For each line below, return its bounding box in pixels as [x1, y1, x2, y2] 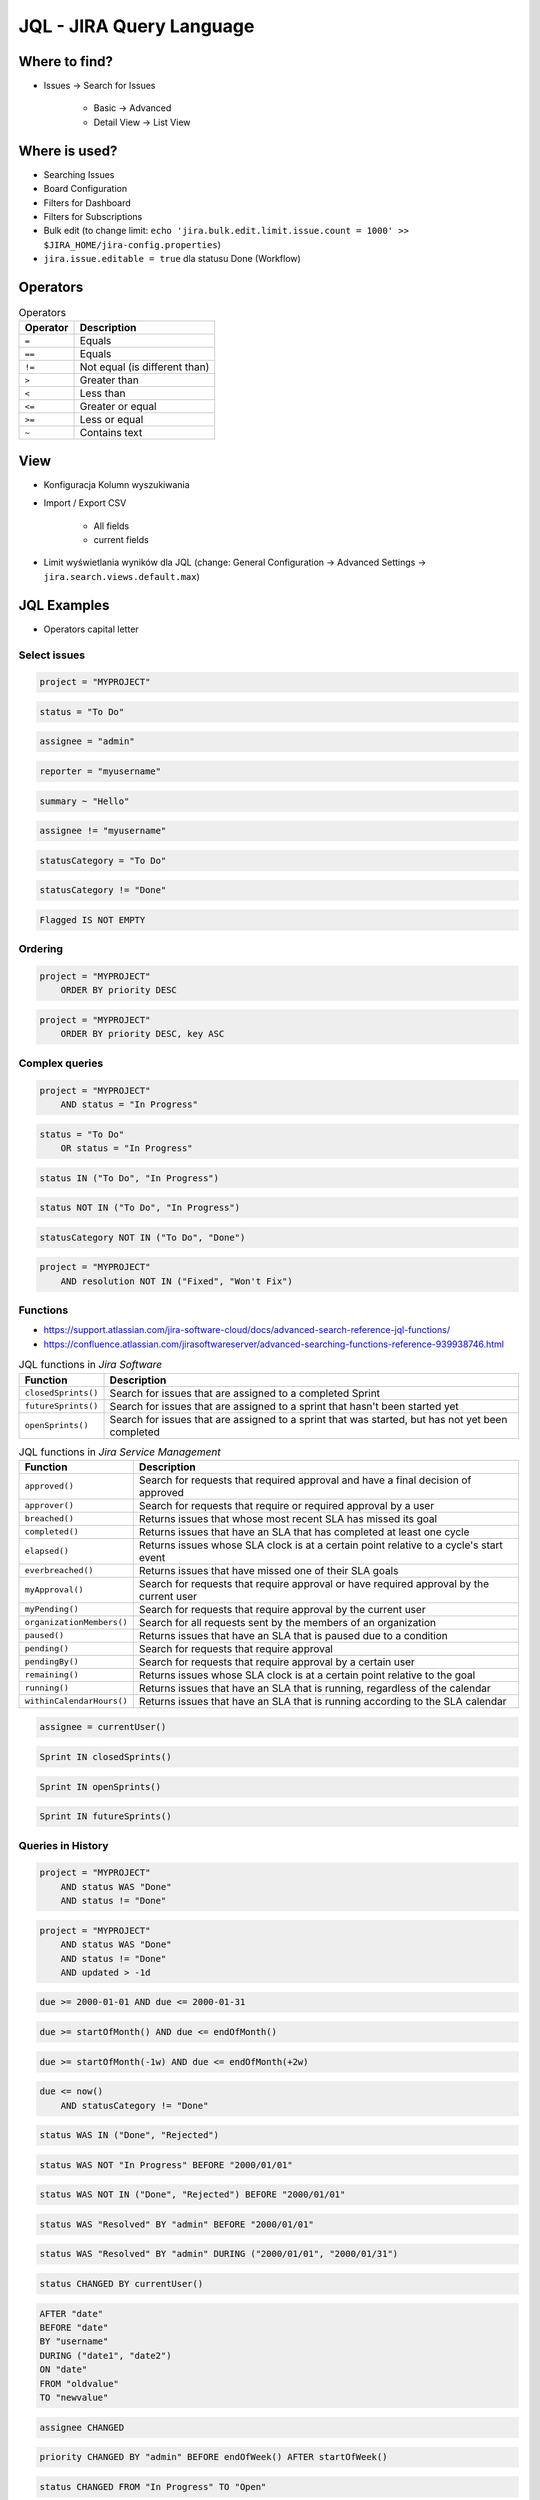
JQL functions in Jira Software [18, 1358, 163, 1372]
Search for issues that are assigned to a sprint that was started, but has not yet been [109, 1412, 508, 1426]
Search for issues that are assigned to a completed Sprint [109, 1386, 380, 1400]
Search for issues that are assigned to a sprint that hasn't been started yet [109, 1399, 459, 1413]
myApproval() [24, 1585, 84, 1595]
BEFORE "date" [39, 2322, 109, 2334]
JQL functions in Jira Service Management [18, 1445, 221, 1459]
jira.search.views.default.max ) [43, 570, 200, 582]
